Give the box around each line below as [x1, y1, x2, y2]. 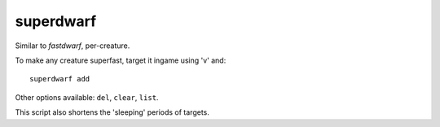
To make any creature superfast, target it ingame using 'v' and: [15, 55, 227, 65]
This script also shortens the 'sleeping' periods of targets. [15, 107, 209, 117]
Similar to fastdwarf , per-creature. [15, 41, 130, 50]
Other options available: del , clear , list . [15, 92, 159, 102]
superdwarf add [29, 74, 90, 84]
